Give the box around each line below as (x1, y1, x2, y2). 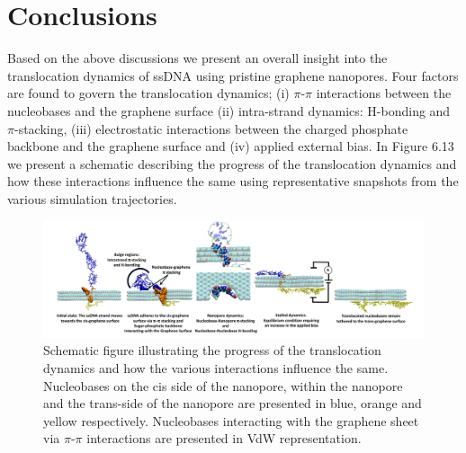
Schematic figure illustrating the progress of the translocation (43, 341, 381, 360)
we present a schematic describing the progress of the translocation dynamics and (7, 154, 457, 173)
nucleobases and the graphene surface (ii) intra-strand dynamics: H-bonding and (7, 101, 451, 120)
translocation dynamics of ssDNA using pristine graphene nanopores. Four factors (7, 66, 459, 84)
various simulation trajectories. (7, 189, 177, 208)
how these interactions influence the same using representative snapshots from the (7, 172, 459, 191)
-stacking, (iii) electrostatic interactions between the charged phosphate (13, 119, 408, 138)
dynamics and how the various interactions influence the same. (43, 359, 389, 377)
